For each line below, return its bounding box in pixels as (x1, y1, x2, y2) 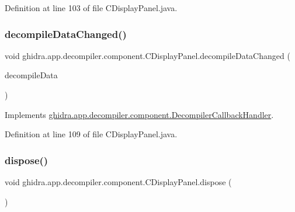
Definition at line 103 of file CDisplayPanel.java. (5, 2, 178, 13)
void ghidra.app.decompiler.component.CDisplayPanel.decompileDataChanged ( (5, 49, 290, 61)
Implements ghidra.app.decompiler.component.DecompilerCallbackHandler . (5, 108, 274, 120)
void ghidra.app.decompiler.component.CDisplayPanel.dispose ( (5, 176, 232, 187)
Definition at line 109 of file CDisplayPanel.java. (5, 128, 178, 140)
